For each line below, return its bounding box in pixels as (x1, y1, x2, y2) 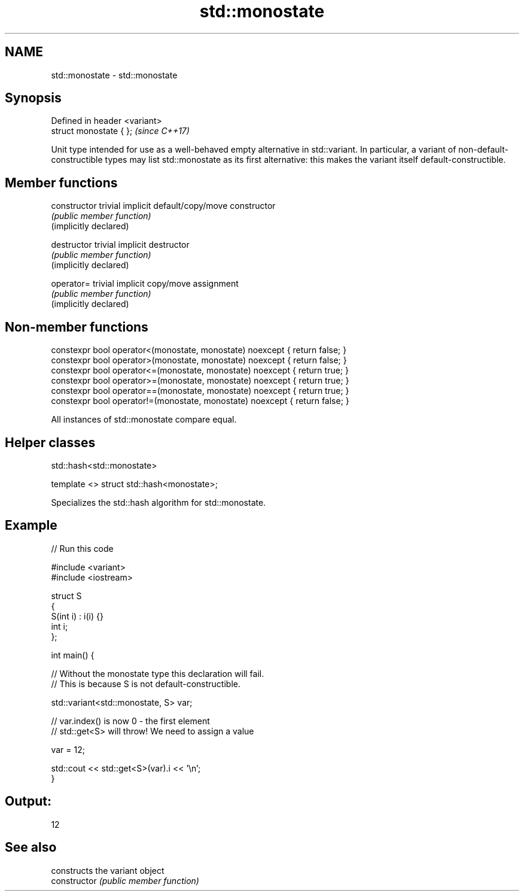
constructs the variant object (51, 865, 164, 876)
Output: (5, 794, 51, 809)
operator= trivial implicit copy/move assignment (51, 278, 239, 289)
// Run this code (51, 543, 114, 554)
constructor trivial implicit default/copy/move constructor (51, 201, 276, 211)
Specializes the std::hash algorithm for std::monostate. (51, 497, 266, 508)
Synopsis (5, 90, 62, 106)
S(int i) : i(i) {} (51, 611, 103, 621)
